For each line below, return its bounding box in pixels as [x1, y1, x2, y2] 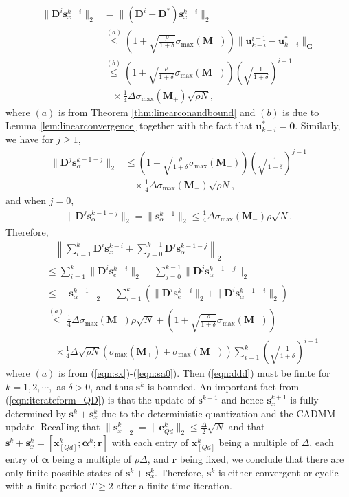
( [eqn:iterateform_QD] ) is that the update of [5, 393, 195, 407]
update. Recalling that [5, 419, 100, 434]
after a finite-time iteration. [116, 478, 232, 493]
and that [228, 419, 265, 434]
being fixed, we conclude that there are [179, 452, 344, 466]
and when [5, 192, 47, 207]
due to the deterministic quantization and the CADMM [101, 406, 336, 420]
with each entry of [111, 435, 188, 450]
